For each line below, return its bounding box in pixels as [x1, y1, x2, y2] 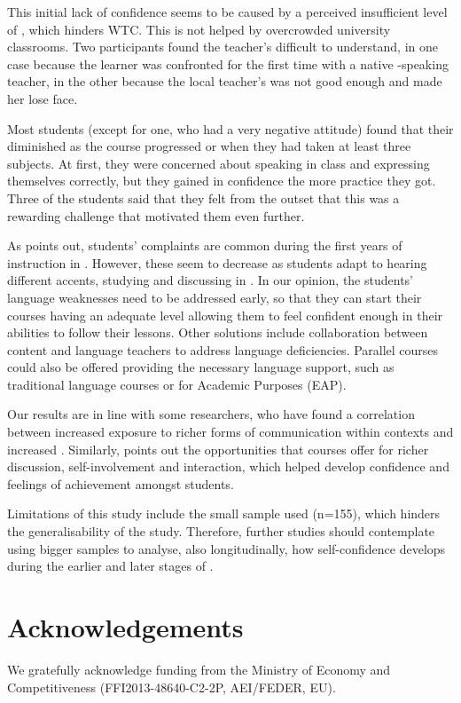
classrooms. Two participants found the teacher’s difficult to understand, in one [7, 37, 438, 56]
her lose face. [7, 89, 78, 107]
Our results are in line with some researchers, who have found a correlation [7, 405, 415, 423]
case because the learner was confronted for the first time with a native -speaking [7, 54, 449, 73]
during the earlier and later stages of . [7, 557, 214, 575]
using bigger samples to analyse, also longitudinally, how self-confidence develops [7, 539, 446, 557]
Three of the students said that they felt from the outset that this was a [7, 188, 400, 207]
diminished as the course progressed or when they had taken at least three [7, 137, 411, 155]
